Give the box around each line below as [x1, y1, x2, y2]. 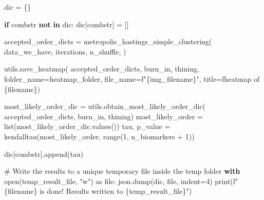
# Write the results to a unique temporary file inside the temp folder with [4, 166, 240, 176]
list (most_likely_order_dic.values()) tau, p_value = [4, 121, 171, 132]
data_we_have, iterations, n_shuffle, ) [4, 46, 126, 57]
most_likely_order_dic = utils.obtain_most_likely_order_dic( [4, 101, 206, 112]
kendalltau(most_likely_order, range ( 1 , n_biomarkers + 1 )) [4, 131, 195, 141]
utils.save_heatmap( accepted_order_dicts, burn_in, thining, [4, 63, 199, 74]
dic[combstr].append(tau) [4, 148, 84, 159]
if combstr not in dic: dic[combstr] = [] [4, 19, 129, 29]
